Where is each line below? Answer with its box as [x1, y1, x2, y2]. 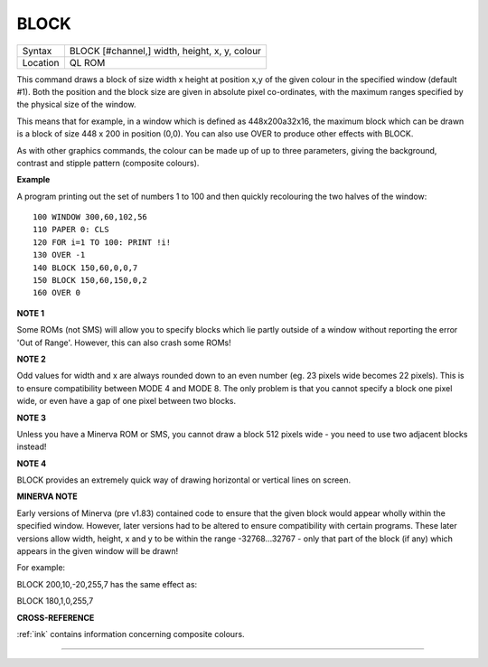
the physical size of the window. [16, 99, 136, 110]
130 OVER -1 [33, 249, 86, 260]
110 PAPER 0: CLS [33, 224, 109, 235]
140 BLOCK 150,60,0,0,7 [33, 262, 138, 273]
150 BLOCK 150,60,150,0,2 [33, 276, 148, 286]
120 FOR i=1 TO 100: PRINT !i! [33, 237, 172, 248]
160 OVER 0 [33, 287, 81, 298]
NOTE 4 [16, 457, 47, 469]
